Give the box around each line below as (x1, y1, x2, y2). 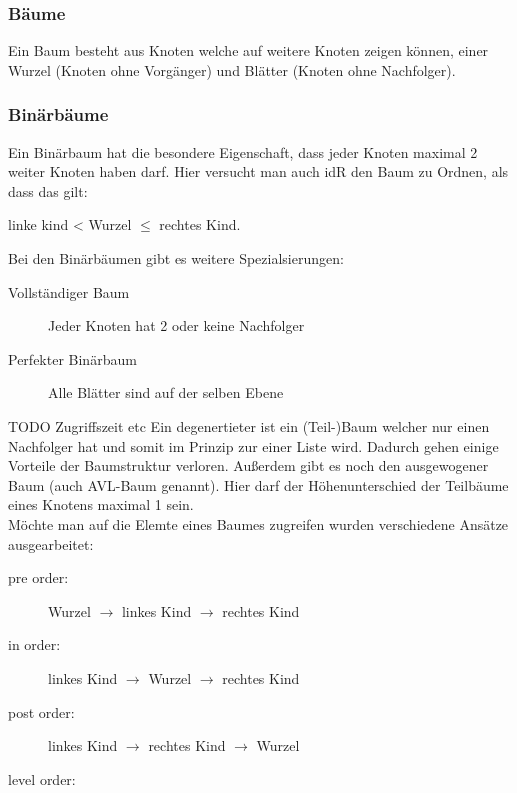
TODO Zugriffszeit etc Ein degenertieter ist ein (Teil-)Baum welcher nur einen (8, 415, 490, 436)
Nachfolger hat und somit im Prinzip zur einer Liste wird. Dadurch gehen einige (8, 435, 499, 456)
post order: (8, 701, 75, 722)
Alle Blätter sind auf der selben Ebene (48, 382, 284, 403)
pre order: (8, 567, 69, 588)
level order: (8, 768, 76, 789)
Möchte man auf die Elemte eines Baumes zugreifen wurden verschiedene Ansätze (8, 513, 509, 534)
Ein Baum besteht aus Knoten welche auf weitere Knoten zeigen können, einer (8, 40, 489, 61)
